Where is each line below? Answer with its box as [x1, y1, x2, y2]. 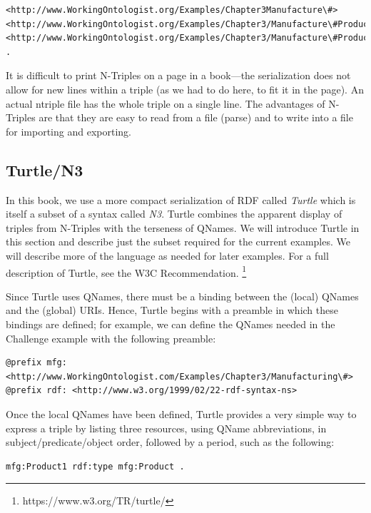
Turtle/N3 [6, 158, 83, 181]
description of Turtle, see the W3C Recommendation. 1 [6, 263, 247, 280]
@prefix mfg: [6, 357, 67, 368]
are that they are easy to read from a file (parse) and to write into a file [39, 110, 353, 125]
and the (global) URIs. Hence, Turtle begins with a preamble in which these [6, 303, 338, 318]
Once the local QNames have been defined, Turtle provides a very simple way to [6, 406, 357, 421]
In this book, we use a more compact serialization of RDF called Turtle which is [6, 192, 356, 207]
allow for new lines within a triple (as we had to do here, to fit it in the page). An [6, 81, 364, 96]
